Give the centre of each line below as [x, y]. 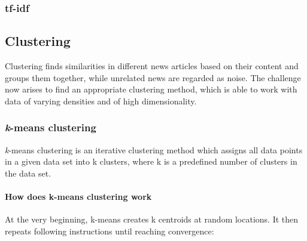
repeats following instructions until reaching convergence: [110, 231]
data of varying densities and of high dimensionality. [101, 101]
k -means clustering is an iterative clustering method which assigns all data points [154, 149]
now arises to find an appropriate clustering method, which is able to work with [151, 89]
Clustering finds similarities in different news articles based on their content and [152, 66]
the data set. [28, 173]
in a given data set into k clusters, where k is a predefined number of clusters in [151, 161]
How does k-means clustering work [78, 197]
